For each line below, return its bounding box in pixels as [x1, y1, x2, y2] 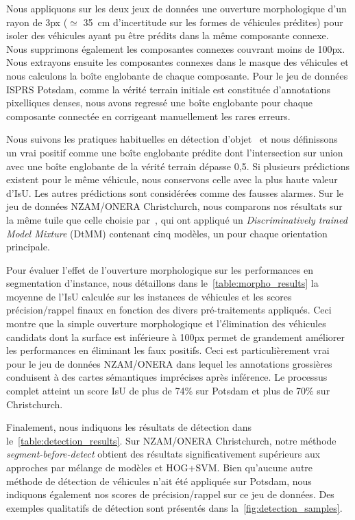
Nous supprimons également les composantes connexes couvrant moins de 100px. [6, 41, 345, 56]
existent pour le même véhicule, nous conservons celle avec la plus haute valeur [6, 172, 338, 187]
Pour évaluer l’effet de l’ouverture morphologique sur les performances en [6, 262, 313, 276]
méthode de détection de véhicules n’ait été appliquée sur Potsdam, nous [6, 473, 312, 488]
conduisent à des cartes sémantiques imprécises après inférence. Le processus [6, 370, 328, 384]
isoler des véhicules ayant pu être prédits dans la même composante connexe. [6, 28, 329, 43]
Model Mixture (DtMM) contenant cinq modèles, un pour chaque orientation [6, 226, 328, 240]
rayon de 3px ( [6, 14, 68, 29]
